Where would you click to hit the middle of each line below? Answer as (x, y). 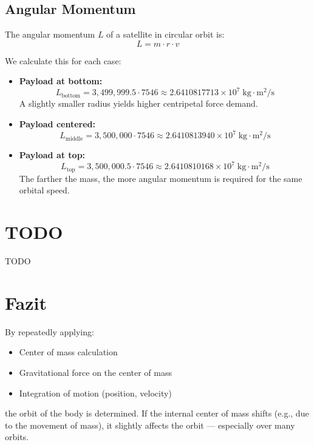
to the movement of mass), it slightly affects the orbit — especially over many (150, 425)
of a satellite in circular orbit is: (166, 34)
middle (74, 139)
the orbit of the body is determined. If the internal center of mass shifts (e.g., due (157, 413)
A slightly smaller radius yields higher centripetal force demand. (138, 103)
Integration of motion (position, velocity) (95, 393)
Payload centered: (57, 124)
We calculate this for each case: (63, 60)
